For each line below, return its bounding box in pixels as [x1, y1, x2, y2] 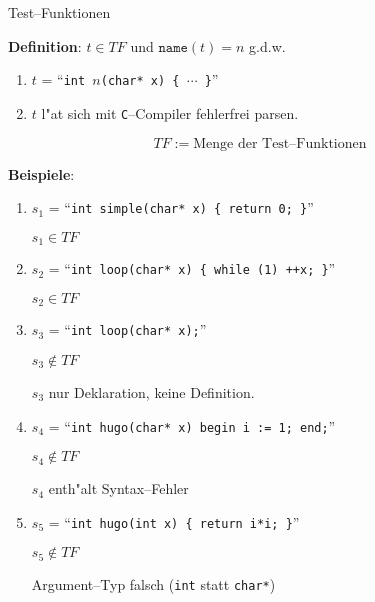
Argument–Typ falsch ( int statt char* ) [31, 574, 276, 595]
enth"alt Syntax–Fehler [48, 478, 189, 499]
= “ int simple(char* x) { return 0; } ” [48, 197, 314, 218]
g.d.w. [249, 35, 286, 56]
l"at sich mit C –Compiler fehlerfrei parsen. [41, 102, 299, 123]
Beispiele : [8, 163, 75, 184]
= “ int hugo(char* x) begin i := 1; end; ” [48, 415, 336, 436]
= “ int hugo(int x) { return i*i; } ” [48, 511, 300, 532]
